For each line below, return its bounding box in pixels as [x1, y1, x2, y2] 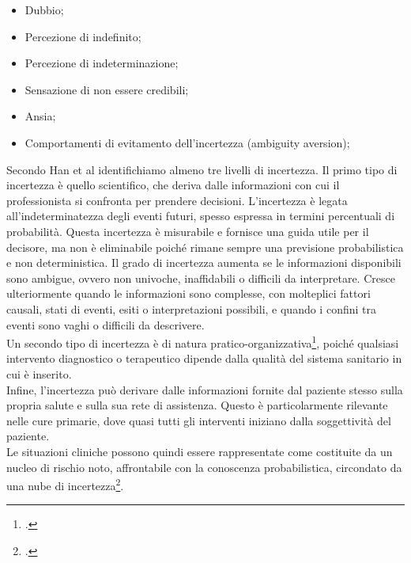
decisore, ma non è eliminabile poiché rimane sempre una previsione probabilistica [6, 238, 404, 255]
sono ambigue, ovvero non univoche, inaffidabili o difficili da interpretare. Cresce [6, 269, 395, 286]
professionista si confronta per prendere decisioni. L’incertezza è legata [6, 192, 348, 208]
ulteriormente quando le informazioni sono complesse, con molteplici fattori [6, 285, 371, 302]
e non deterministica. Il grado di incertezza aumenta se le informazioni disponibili [6, 254, 402, 271]
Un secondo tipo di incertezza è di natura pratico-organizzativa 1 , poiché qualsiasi [6, 333, 399, 351]
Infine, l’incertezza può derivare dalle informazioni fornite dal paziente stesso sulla [6, 381, 403, 398]
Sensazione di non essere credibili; [25, 81, 189, 97]
